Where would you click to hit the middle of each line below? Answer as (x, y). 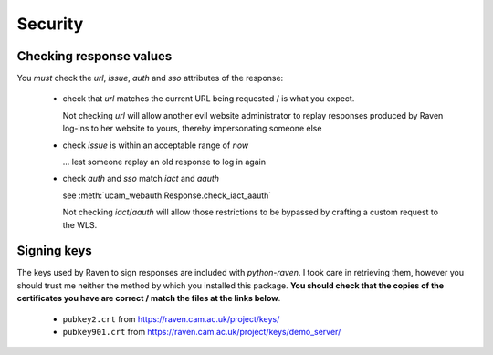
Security (50, 24)
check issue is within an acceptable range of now (156, 145)
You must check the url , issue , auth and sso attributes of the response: (150, 78)
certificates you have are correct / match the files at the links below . (149, 298)
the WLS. (80, 224)
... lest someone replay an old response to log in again (164, 162)
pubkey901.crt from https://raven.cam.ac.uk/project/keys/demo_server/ (202, 332)
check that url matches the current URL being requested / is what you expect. (209, 99)
